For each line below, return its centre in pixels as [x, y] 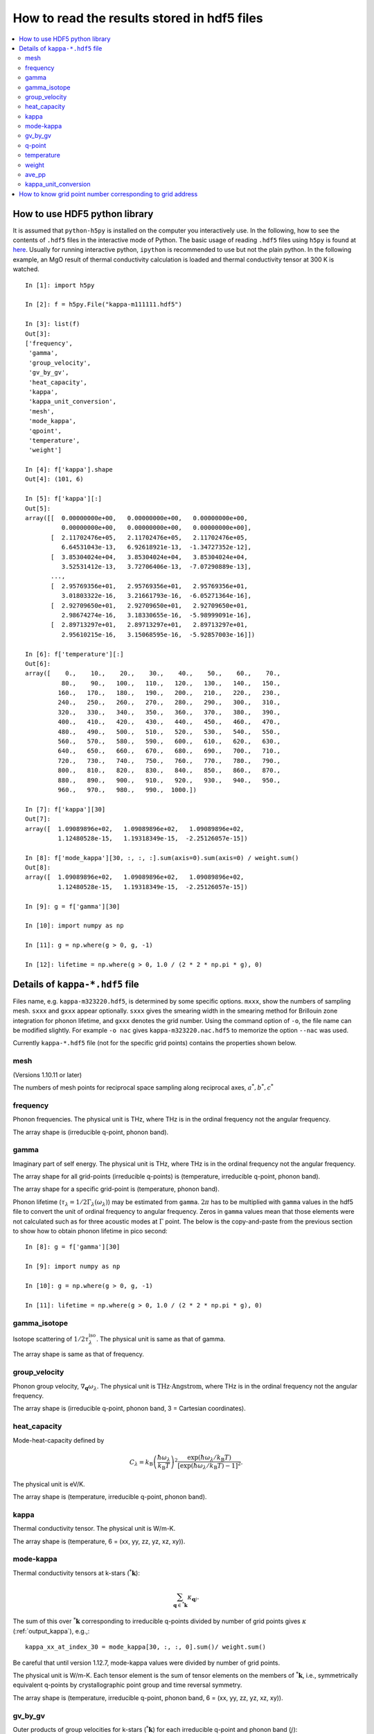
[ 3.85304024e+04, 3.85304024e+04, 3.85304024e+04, [150, 557]
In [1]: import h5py [60, 285]
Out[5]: [38, 508]
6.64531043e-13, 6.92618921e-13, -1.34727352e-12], [157, 547]
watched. [26, 269]
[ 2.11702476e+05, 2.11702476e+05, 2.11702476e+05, [150, 537]
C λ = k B [141, 1463]
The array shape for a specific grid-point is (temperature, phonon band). [116, 1189]
